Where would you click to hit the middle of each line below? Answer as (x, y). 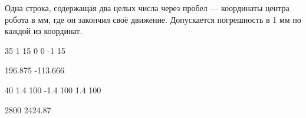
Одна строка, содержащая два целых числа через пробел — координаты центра (147, 8)
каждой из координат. (44, 31)
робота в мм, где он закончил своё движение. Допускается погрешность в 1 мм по (153, 19)
